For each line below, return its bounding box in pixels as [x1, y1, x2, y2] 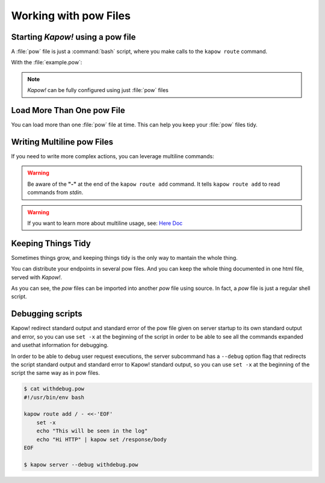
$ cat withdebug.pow [23, 386, 84, 392]
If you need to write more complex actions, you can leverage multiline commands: [11, 153, 215, 160]
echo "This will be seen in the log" [36, 428, 148, 434]
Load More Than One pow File [11, 105, 126, 115]
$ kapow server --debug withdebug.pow [23, 461, 138, 468]
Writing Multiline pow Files [11, 137, 114, 147]
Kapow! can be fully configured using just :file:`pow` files [27, 87, 169, 94]
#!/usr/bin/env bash [23, 394, 84, 401]
